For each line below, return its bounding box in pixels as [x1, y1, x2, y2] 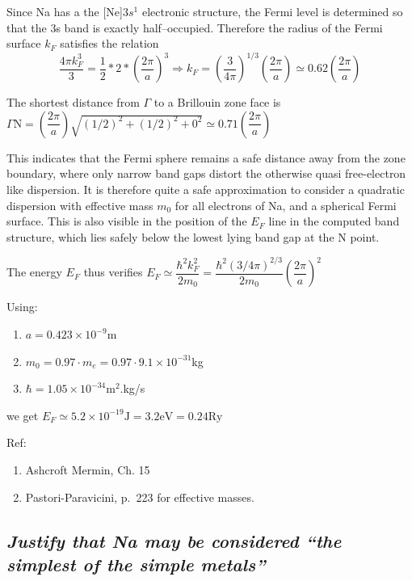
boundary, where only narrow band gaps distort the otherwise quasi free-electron [6, 165, 406, 182]
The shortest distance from [6, 94, 140, 111]
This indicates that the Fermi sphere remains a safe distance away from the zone [6, 149, 406, 166]
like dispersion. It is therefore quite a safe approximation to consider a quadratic [6, 181, 405, 198]
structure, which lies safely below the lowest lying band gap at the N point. [6, 228, 380, 245]
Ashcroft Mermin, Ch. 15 [25, 461, 150, 478]
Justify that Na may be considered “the [6, 528, 342, 553]
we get [6, 406, 39, 423]
